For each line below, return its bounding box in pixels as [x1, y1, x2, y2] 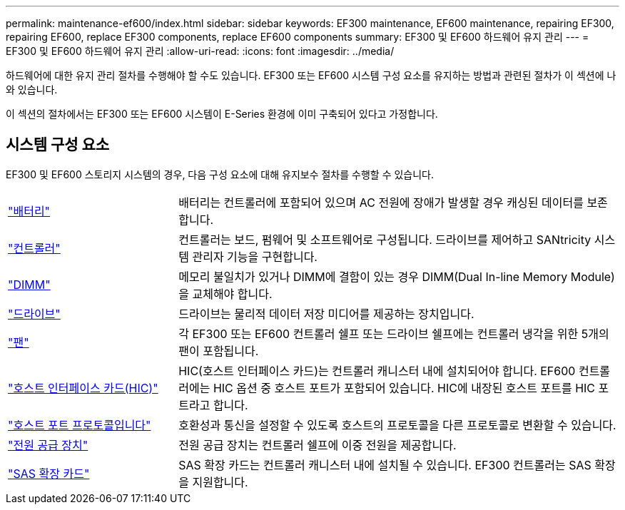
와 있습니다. [6, 83, 58, 96]
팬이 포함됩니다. [178, 343, 259, 358]
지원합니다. [192, 474, 248, 489]
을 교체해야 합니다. [178, 286, 273, 301]
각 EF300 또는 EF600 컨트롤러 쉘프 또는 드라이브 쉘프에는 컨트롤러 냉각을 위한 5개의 [178, 326, 609, 341]
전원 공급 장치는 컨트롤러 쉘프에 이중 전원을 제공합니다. [178, 437, 457, 452]
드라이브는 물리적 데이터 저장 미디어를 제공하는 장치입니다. [178, 306, 474, 321]
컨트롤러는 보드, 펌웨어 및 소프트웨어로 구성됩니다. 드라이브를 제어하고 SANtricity [178, 232, 591, 247]
